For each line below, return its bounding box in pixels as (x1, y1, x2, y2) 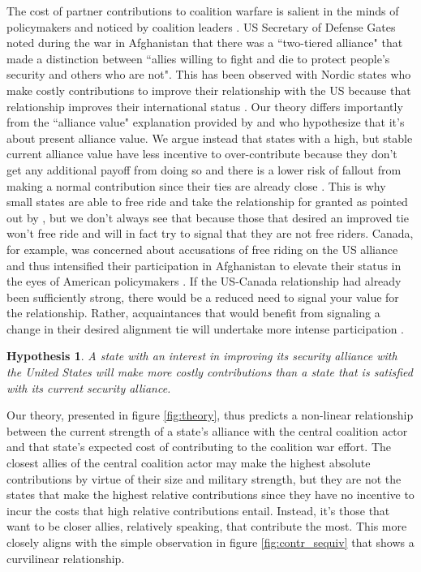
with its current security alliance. (6, 379, 171, 396)
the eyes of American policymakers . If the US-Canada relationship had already (6, 273, 402, 290)
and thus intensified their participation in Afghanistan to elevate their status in (6, 256, 402, 273)
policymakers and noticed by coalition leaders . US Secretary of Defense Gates (6, 18, 396, 35)
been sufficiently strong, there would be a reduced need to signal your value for (6, 288, 399, 305)
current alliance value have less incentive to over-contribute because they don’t (6, 145, 397, 162)
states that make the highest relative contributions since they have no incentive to (6, 486, 415, 503)
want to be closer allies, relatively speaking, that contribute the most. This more (6, 518, 407, 535)
